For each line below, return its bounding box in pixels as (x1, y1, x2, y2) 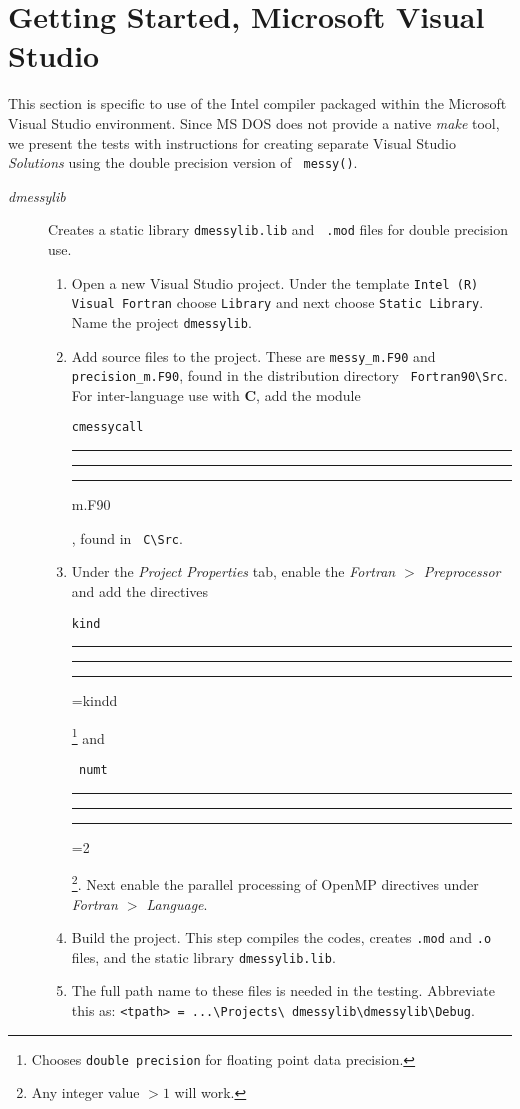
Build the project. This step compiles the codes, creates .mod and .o (71, 927, 492, 948)
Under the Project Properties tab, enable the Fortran (71, 561, 396, 582)
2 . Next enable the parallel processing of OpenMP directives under (71, 871, 479, 894)
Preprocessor (423, 561, 501, 582)
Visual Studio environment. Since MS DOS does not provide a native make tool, (8, 112, 500, 133)
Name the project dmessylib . (71, 311, 252, 332)
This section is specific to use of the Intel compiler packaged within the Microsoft (8, 93, 507, 114)
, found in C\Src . (71, 527, 183, 548)
